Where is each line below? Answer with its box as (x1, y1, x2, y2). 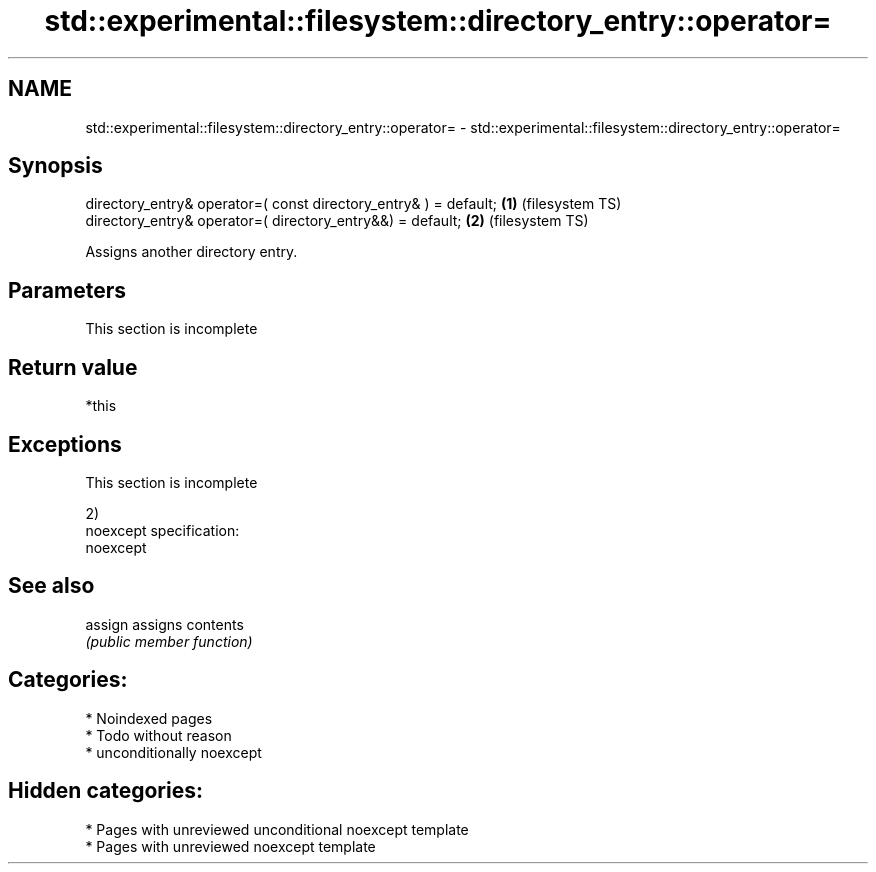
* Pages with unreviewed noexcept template (85, 837, 376, 855)
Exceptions (8, 431, 122, 457)
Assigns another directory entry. (85, 243, 298, 261)
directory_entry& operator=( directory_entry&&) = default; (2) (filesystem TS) (85, 212, 589, 230)
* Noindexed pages (85, 709, 213, 727)
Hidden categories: (8, 778, 203, 804)
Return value (8, 354, 138, 380)
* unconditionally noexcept (85, 743, 262, 761)
